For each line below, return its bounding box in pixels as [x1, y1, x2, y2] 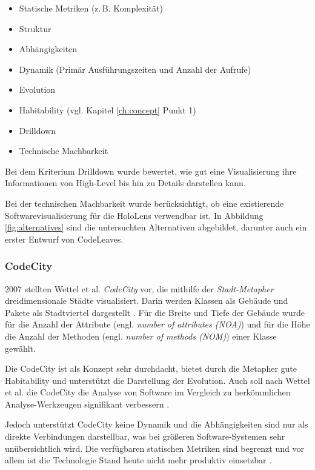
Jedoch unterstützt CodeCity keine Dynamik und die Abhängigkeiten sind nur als [5, 418, 308, 431]
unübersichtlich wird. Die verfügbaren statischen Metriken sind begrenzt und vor [5, 441, 304, 454]
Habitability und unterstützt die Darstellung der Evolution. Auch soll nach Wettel [5, 374, 310, 386]
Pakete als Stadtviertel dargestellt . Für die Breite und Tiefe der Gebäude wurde [5, 306, 305, 318]
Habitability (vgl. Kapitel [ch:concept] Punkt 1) [19, 103, 196, 116]
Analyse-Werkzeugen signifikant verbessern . [5, 397, 170, 410]
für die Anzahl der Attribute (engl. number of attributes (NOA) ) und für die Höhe [5, 318, 310, 331]
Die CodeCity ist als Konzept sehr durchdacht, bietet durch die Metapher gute [5, 362, 297, 375]
